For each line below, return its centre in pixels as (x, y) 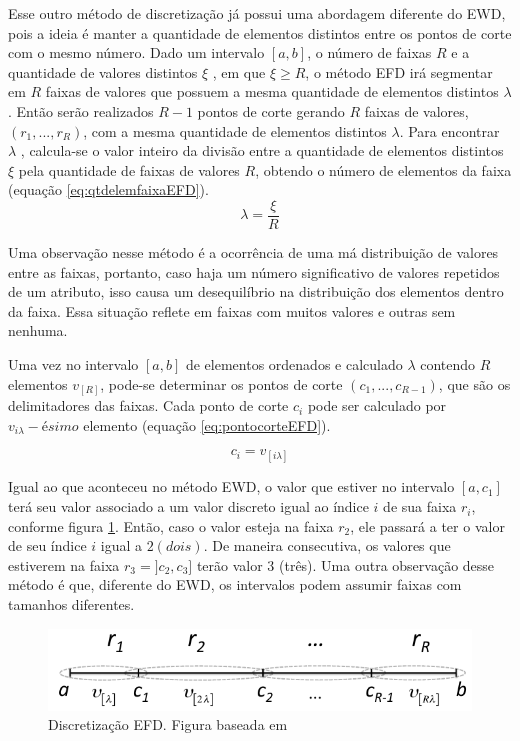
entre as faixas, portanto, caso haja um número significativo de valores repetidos (254, 271)
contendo (448, 363)
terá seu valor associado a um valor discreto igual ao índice (188, 506)
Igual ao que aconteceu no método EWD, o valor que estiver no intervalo (231, 486)
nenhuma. (38, 330)
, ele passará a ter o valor (427, 525)
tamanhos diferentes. (71, 604)
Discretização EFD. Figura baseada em (168, 724)
